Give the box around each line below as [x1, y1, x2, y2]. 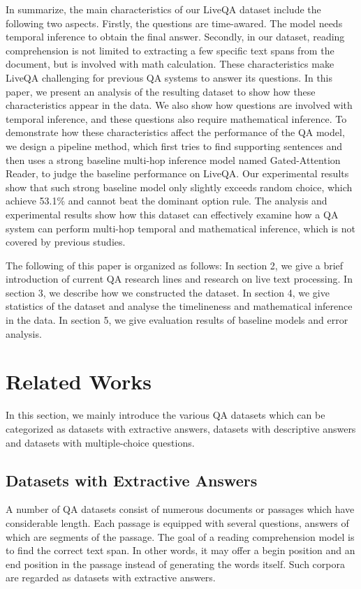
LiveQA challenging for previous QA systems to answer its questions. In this [6, 70, 333, 84]
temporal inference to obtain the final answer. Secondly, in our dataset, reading [6, 29, 345, 44]
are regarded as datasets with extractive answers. [6, 570, 216, 585]
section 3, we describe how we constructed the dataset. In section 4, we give [6, 285, 330, 299]
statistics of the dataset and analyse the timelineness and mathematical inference [6, 299, 353, 313]
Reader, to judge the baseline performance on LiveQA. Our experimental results [6, 166, 349, 181]
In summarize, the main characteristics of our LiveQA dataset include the [6, 2, 321, 16]
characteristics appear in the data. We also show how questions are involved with [6, 98, 353, 112]
